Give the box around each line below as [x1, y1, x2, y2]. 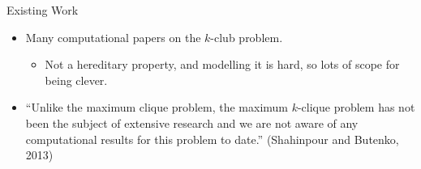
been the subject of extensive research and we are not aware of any [25, 114, 359, 131]
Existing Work [6, 2, 79, 18]
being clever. [45, 71, 108, 88]
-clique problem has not [297, 99, 415, 116]
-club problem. [210, 28, 283, 45]
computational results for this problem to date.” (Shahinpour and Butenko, [25, 130, 399, 147]
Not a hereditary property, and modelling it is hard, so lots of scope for [45, 56, 400, 73]
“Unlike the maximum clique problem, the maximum [25, 99, 288, 116]
